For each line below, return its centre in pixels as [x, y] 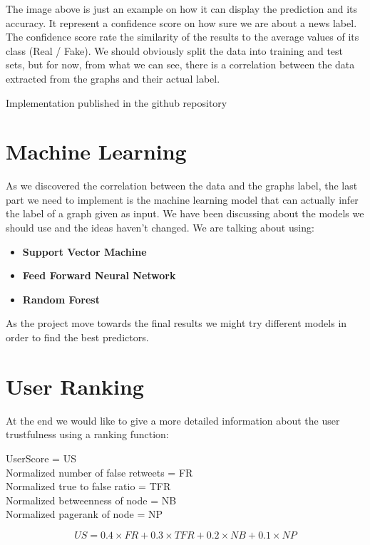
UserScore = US [41, 458]
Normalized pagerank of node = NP [84, 514]
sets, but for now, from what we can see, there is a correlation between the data [180, 64]
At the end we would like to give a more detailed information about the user [173, 420]
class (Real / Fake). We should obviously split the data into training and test [175, 50]
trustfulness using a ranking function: [87, 434]
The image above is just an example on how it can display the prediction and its [182, 9]
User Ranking [75, 386]
